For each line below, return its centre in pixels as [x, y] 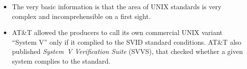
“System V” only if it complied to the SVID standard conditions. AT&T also [127, 42]
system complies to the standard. [61, 60]
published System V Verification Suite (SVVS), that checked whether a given [127, 51]
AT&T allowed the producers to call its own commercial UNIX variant [117, 32]
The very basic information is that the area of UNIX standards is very [117, 6]
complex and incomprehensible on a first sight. [81, 16]
